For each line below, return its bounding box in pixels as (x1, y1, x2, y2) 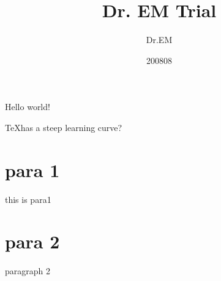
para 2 (5, 229, 60, 254)
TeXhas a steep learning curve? (5, 121, 122, 133)
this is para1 (5, 192, 51, 205)
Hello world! (5, 100, 50, 113)
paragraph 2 (5, 264, 50, 277)
